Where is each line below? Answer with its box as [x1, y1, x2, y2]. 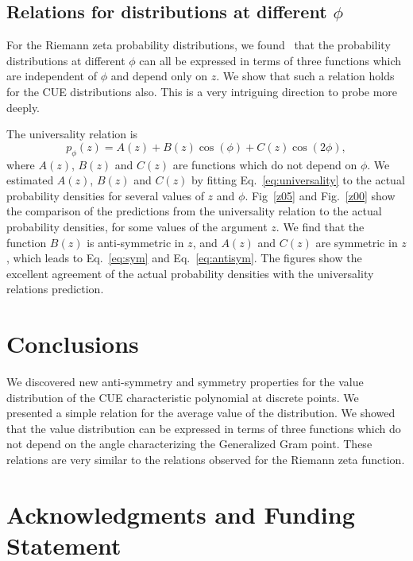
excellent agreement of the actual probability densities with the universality [6, 265, 374, 281]
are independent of [6, 68, 98, 84]
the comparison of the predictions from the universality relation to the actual [6, 203, 382, 219]
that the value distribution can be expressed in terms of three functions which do [6, 420, 401, 436]
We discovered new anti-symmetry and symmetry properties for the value [6, 373, 364, 390]
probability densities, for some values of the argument [6, 218, 268, 234]
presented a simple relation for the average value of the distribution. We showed [6, 404, 396, 421]
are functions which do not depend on [172, 156, 357, 172]
